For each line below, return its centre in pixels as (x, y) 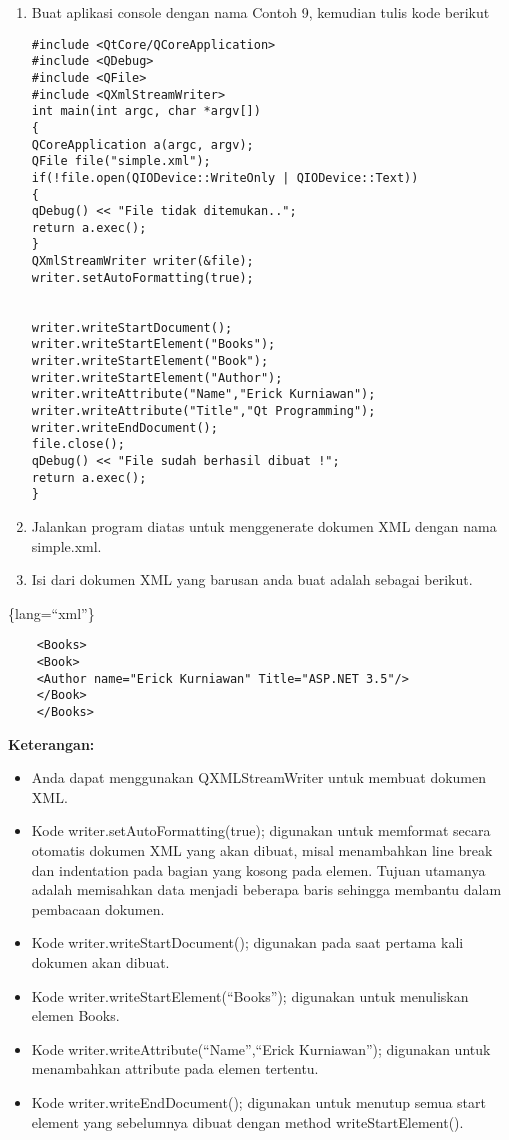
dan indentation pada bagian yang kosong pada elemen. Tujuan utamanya (258, 869)
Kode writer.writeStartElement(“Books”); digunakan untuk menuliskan (250, 995)
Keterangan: (51, 743)
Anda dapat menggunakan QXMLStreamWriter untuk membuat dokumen (259, 777)
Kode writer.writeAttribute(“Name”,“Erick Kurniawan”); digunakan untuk (261, 1048)
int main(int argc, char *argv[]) (146, 111)
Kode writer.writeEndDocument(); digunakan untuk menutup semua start (258, 1101)
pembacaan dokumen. (98, 908)
